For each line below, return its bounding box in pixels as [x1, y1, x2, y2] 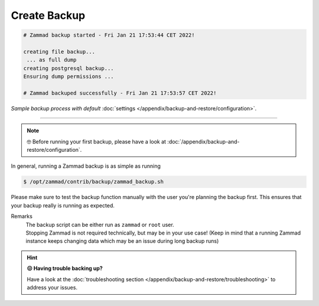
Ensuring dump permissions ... [23, 73, 115, 80]
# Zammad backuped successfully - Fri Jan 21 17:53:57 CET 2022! [23, 89, 217, 96]
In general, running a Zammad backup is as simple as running [11, 162, 161, 170]
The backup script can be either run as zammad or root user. [25, 221, 174, 228]
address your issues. [27, 284, 78, 291]
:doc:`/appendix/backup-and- [167, 138, 240, 145]
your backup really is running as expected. [11, 201, 115, 209]
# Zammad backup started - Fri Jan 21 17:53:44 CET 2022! [23, 32, 195, 38]
